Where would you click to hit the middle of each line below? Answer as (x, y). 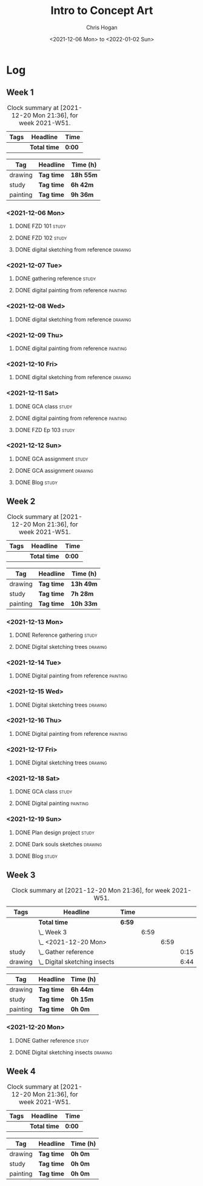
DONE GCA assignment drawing (54, 470)
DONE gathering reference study (55, 279)
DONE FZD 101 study (40, 226)
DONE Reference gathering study (56, 635)
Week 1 (20, 93)
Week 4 (21, 1071)
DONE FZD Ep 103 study (45, 430)
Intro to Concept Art (102, 11)
